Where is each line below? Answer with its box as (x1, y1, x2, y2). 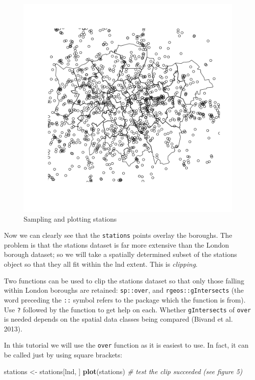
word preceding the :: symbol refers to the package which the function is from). (4, 294, 246, 304)
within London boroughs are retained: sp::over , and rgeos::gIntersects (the (4, 285, 244, 295)
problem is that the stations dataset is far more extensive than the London (4, 239, 229, 250)
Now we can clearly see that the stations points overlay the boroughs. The (4, 230, 232, 240)
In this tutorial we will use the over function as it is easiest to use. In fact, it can (4, 340, 249, 350)
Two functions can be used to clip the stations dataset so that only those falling (4, 275, 244, 285)
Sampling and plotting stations (24, 213, 117, 224)
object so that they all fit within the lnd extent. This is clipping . (4, 259, 198, 269)
